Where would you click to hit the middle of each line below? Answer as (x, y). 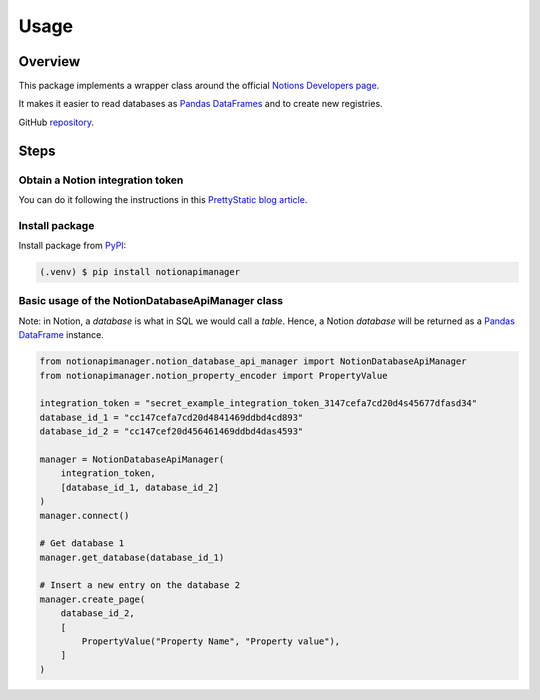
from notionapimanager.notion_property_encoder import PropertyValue (213, 375)
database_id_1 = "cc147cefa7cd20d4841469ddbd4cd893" (171, 417)
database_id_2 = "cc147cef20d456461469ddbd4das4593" (171, 431)
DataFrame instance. (61, 335)
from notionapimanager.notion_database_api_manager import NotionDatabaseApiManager (253, 361)
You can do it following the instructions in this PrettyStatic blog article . (163, 199)
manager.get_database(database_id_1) (132, 557)
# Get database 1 (82, 543)
